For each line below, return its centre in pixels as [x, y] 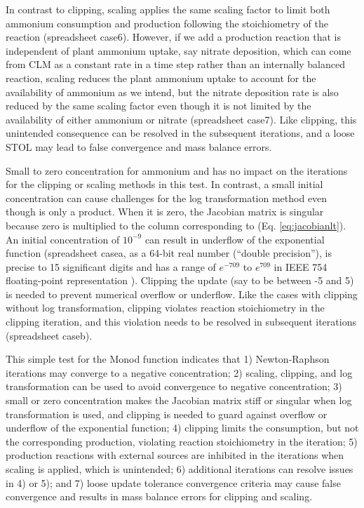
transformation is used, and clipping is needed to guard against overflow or [167, 414]
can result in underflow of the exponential [235, 239]
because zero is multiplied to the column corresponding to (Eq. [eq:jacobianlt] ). [176, 225]
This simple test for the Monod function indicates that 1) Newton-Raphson [168, 359]
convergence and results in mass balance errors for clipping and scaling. [159, 496]
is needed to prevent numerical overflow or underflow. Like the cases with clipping [182, 294]
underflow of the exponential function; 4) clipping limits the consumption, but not [182, 428]
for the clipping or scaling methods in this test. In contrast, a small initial [164, 184]
